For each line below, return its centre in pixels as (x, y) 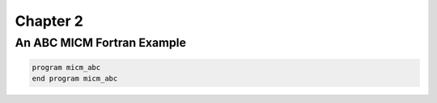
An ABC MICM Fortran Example (100, 43)
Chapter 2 (49, 21)
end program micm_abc (75, 79)
